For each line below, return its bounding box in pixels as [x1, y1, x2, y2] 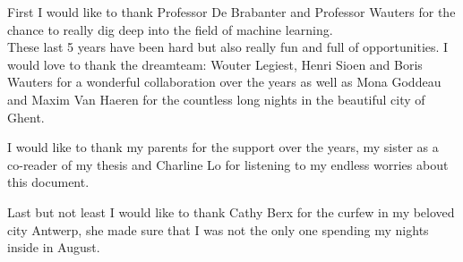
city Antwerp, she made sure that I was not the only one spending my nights [7, 220, 429, 239]
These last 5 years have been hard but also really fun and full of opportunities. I [7, 38, 449, 56]
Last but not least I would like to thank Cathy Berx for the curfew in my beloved [7, 202, 455, 221]
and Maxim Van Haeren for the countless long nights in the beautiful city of [7, 89, 425, 108]
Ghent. [7, 107, 45, 126]
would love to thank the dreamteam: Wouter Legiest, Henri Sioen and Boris [7, 55, 423, 73]
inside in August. [7, 238, 100, 257]
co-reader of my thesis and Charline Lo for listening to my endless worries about [7, 155, 449, 173]
